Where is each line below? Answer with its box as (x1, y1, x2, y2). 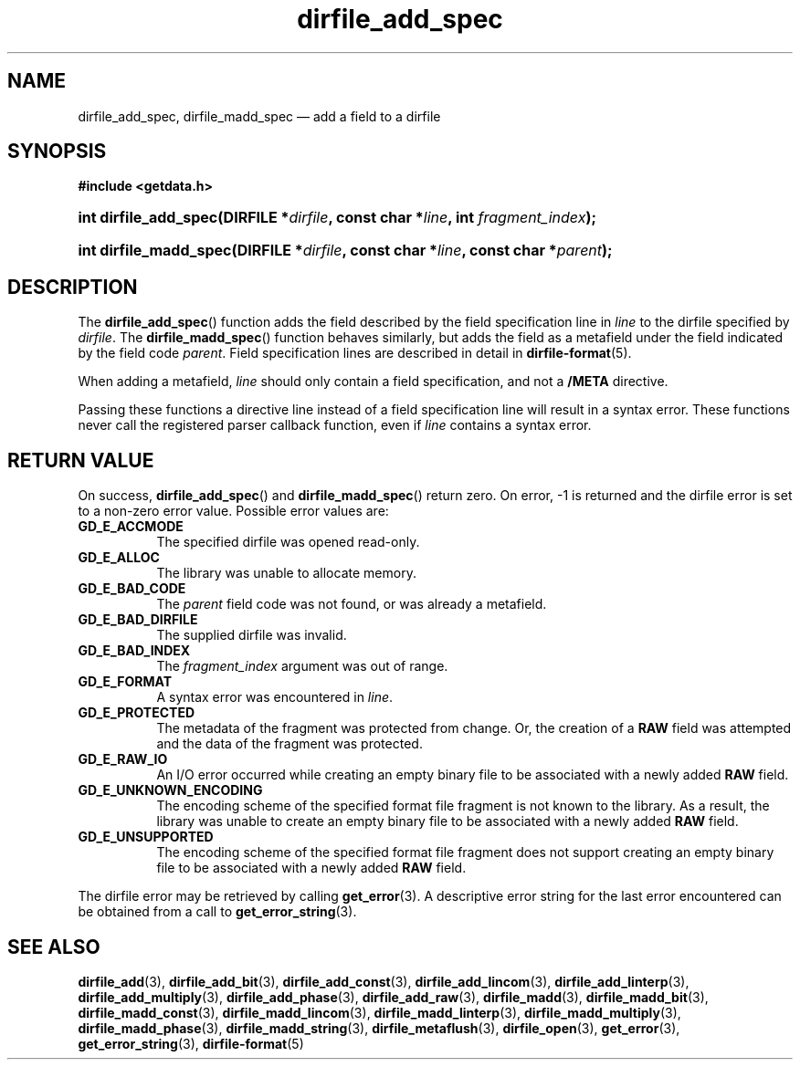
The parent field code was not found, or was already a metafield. (156, 596, 547, 612)
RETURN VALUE (7, 448, 154, 472)
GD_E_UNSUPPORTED (78, 829, 214, 845)
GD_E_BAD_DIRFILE (78, 612, 198, 628)
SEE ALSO (7, 935, 100, 958)
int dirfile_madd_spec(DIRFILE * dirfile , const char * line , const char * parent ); (78, 241, 613, 260)
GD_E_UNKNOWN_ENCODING (78, 782, 263, 799)
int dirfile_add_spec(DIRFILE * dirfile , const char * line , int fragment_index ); (78, 208, 596, 227)
